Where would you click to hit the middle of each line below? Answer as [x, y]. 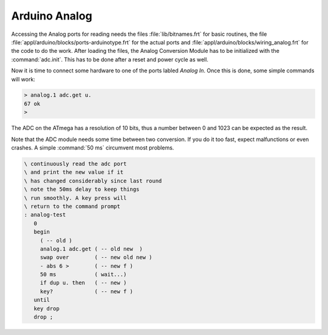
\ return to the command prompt [72, 206]
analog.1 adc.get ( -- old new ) [91, 249]
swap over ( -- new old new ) [96, 257]
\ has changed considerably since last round [93, 181]
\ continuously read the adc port [75, 164]
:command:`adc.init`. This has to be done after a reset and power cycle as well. [110, 59]
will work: [23, 79]
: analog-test [45, 215]
